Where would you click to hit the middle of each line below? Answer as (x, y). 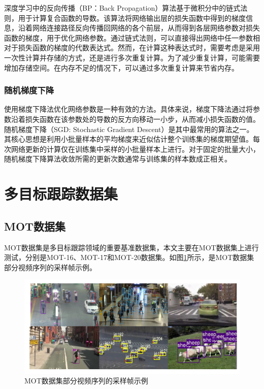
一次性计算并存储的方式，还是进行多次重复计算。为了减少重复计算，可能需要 (132, 57)
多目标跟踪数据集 (61, 194)
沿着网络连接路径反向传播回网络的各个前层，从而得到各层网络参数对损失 (139, 28)
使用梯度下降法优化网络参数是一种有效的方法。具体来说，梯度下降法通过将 (128, 109)
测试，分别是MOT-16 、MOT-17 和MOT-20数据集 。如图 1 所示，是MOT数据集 (129, 257)
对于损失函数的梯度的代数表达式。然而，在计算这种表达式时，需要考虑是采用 (132, 47)
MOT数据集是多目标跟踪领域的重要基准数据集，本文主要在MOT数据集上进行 (131, 247)
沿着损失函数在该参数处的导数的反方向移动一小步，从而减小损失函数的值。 (135, 119)
